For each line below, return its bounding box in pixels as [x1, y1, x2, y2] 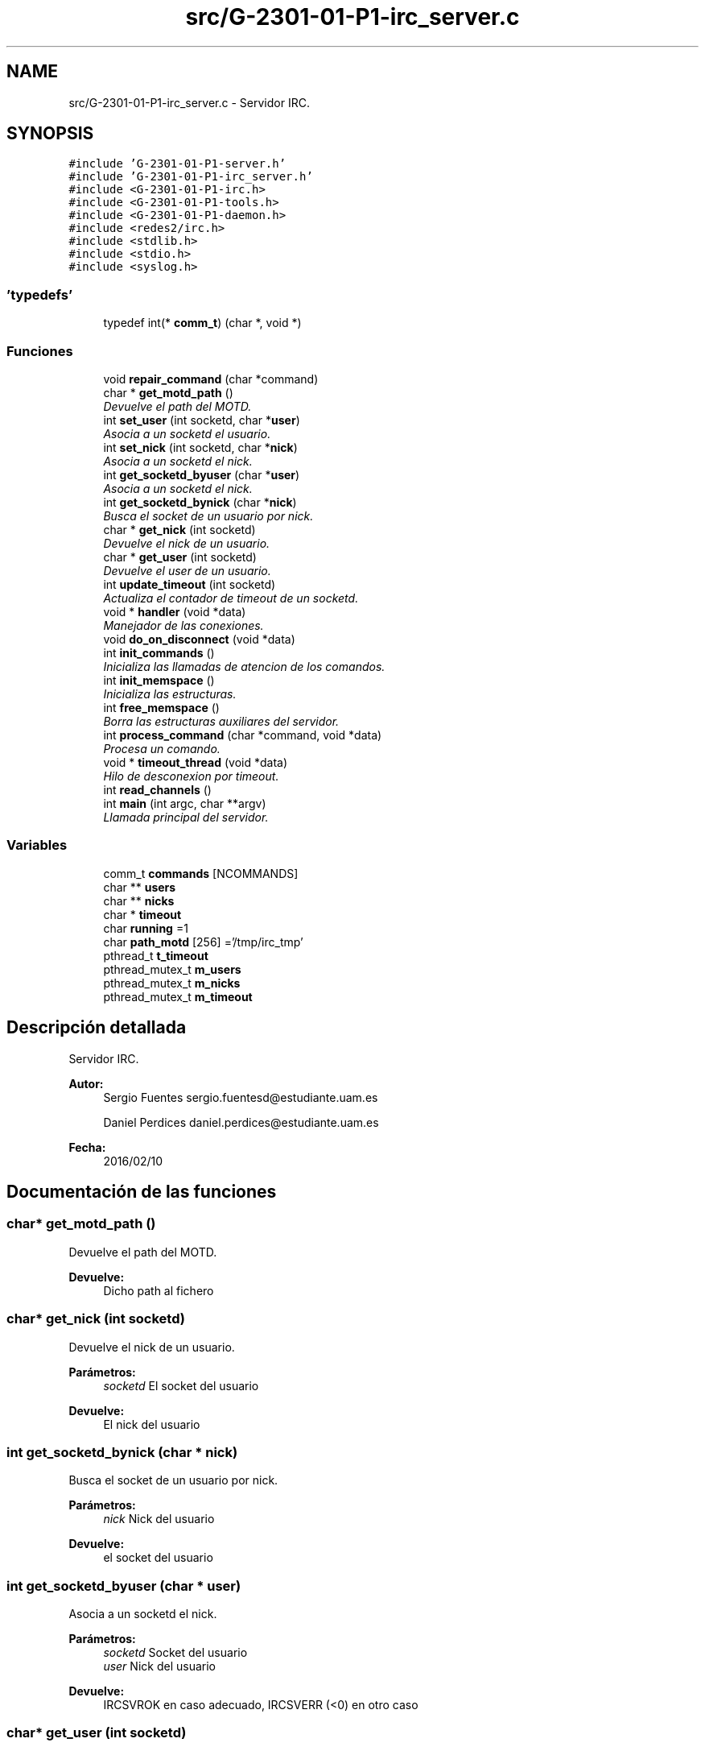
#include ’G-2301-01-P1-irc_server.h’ [68, 170, 313, 184]
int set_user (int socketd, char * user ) [103, 412, 300, 427]
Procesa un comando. [103, 741, 221, 756]
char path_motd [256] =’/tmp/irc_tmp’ [103, 934, 303, 949]
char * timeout [103, 907, 182, 921]
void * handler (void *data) [103, 604, 246, 619]
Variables [6, 837, 68, 854]
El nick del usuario [103, 1417, 200, 1431]
